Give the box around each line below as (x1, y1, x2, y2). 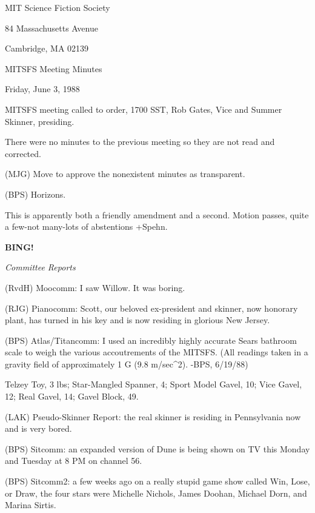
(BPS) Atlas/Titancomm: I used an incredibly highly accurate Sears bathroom (5, 334, 297, 346)
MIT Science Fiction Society (5, 1, 110, 13)
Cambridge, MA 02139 (5, 42, 89, 55)
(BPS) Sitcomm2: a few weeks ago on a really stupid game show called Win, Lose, (5, 475, 310, 488)
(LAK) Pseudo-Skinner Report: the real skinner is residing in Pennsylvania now (5, 410, 301, 423)
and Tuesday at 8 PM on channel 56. (5, 454, 142, 467)
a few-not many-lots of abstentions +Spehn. (5, 220, 168, 233)
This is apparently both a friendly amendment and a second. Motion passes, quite (5, 208, 309, 221)
